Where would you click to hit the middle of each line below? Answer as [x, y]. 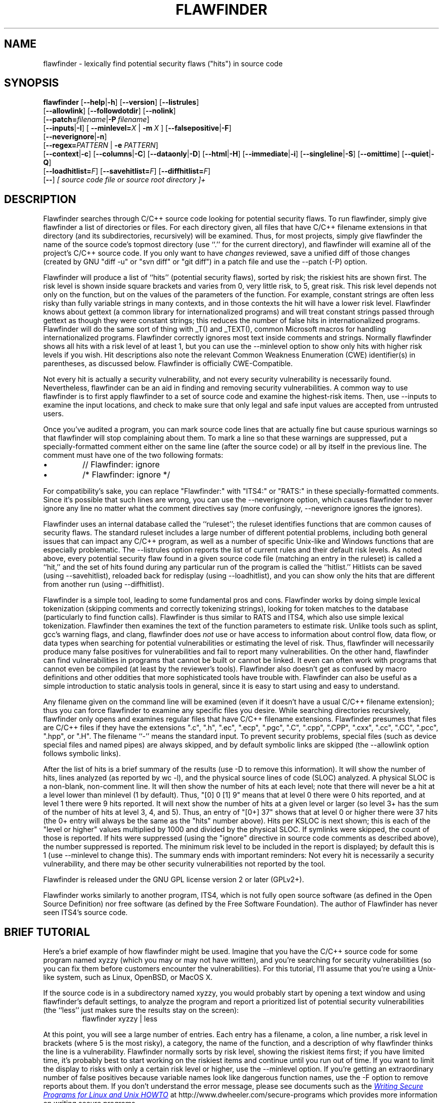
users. [53, 414]
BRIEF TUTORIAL [47, 932]
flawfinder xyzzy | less [120, 1019]
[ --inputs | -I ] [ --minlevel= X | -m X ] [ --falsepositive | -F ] [137, 128]
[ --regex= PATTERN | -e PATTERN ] [101, 145]
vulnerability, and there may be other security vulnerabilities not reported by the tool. [184, 864]
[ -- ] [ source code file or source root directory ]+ [124, 180]
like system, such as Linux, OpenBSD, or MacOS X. [128, 977]
